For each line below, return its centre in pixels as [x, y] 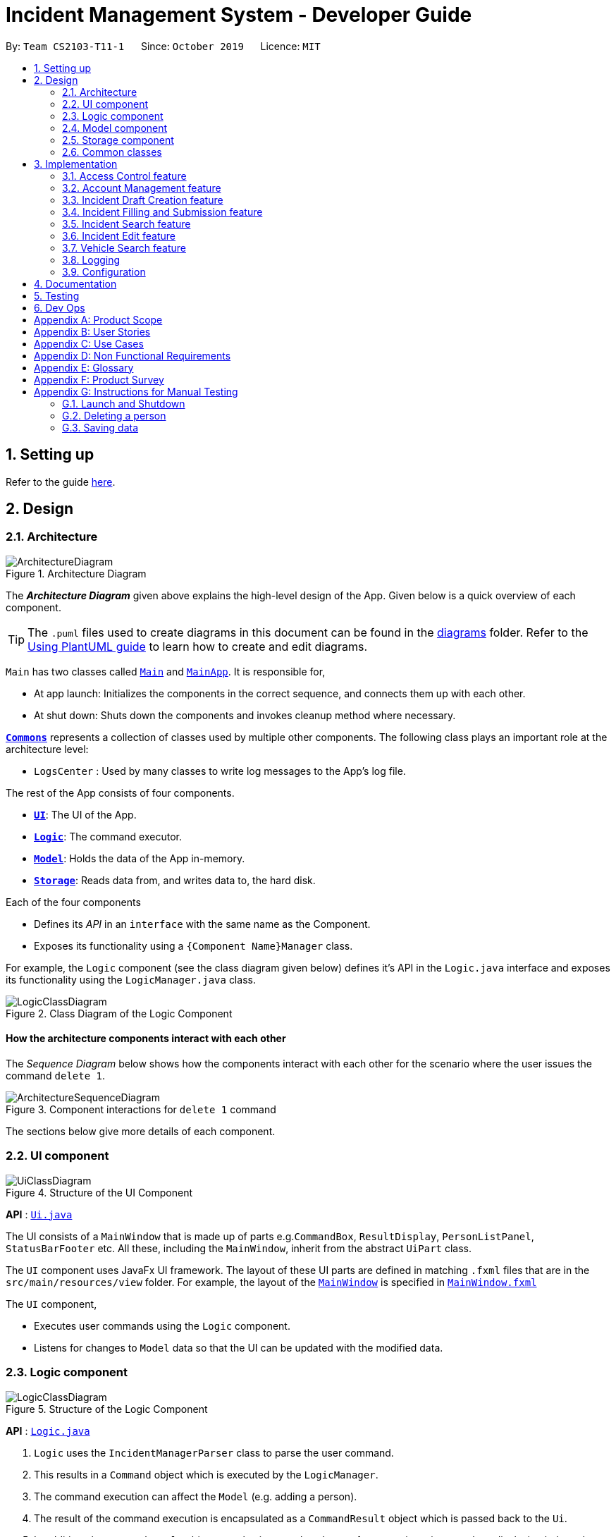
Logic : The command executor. [108, 836]
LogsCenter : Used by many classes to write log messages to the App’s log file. [220, 771]
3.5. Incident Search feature [127, 223]
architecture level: [47, 749]
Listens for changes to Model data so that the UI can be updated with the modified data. [239, 1347]
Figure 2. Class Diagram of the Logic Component [119, 1013]
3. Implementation [76, 164]
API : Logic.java [48, 1431]
